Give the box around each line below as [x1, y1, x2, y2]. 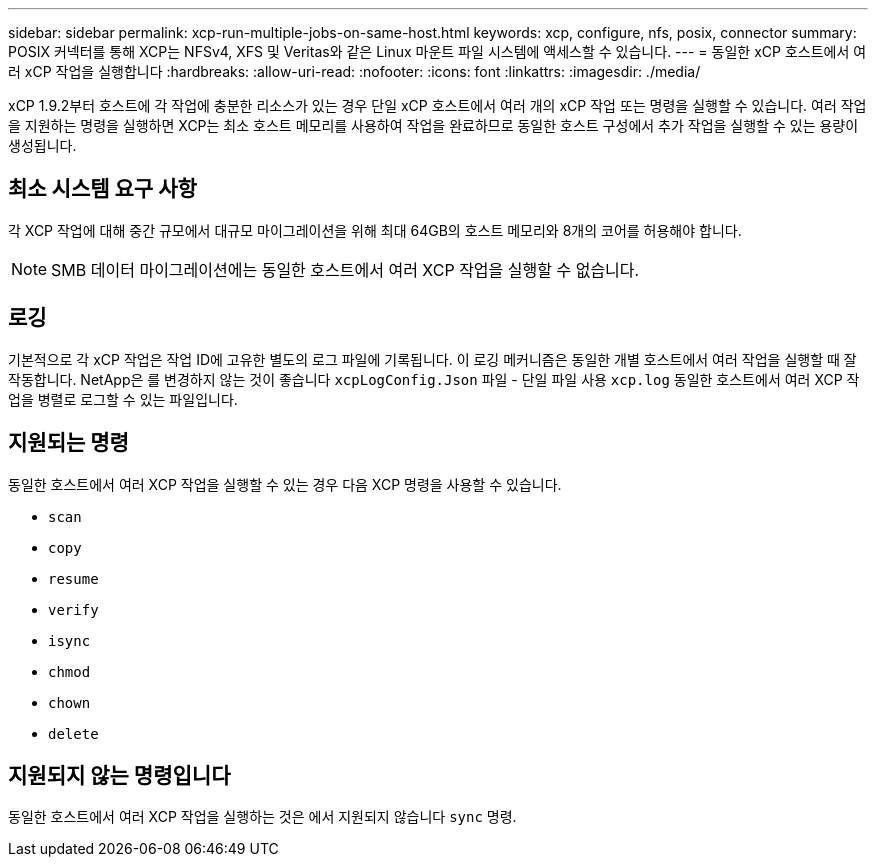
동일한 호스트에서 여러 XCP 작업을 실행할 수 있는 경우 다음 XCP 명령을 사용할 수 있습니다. [8, 475, 562, 493]
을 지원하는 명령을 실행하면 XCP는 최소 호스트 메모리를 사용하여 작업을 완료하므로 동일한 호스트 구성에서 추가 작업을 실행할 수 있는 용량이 [8, 117, 859, 134]
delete [48, 725, 99, 742]
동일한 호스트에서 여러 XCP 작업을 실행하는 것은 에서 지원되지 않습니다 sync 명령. [8, 808, 517, 826]
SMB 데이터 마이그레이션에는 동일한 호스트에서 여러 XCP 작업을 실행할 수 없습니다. [51, 259, 640, 280]
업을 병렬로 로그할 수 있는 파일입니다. [8, 390, 238, 408]
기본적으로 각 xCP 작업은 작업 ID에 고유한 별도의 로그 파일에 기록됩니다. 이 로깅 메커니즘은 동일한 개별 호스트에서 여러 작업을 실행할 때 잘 [8, 350, 857, 368]
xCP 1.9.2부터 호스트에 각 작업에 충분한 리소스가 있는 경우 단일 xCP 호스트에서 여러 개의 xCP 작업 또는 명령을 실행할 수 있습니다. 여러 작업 [8, 97, 867, 114]
